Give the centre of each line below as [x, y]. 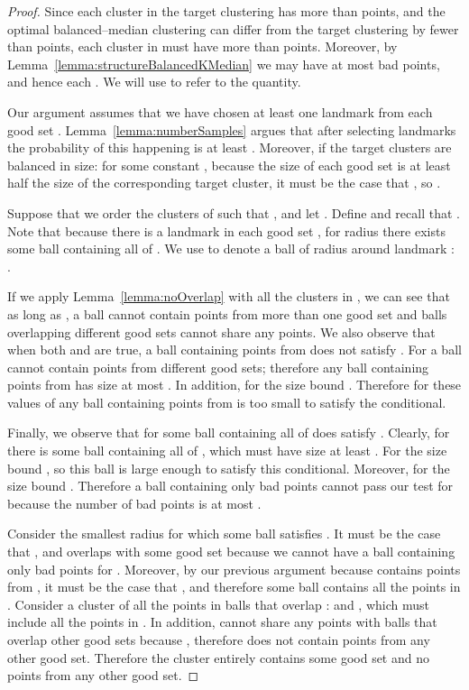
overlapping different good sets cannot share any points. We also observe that [221, 331]
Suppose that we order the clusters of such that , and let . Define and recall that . [234, 212]
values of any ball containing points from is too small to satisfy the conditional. [227, 402]
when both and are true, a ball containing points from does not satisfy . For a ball [234, 350]
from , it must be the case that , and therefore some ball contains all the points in [234, 587]
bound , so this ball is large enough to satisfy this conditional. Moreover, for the [229, 468]
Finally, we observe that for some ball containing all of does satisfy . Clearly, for [229, 432]
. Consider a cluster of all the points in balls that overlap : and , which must [218, 604]
